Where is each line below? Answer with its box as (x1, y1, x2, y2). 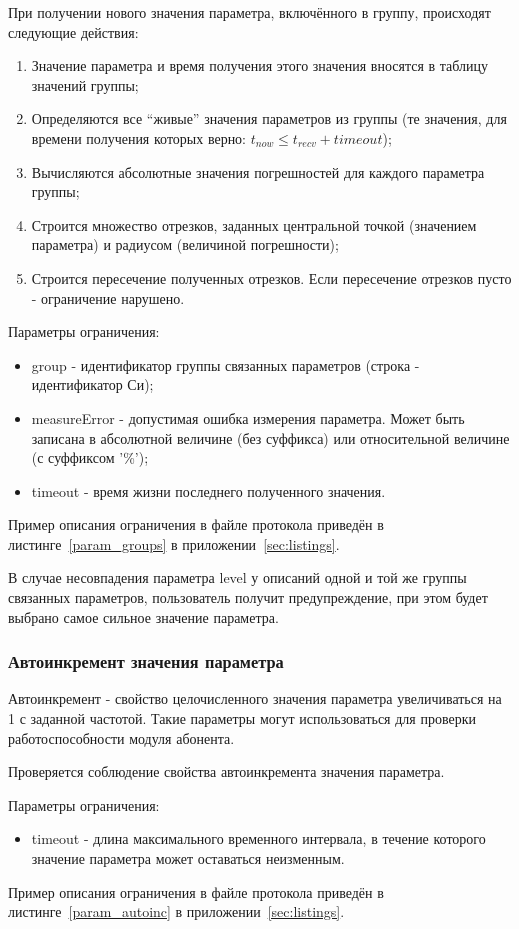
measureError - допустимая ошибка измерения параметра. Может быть (31, 407, 465, 428)
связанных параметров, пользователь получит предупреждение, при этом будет (8, 587, 488, 608)
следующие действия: (8, 21, 139, 42)
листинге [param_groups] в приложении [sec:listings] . (8, 533, 340, 554)
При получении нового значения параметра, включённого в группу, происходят (8, 2, 491, 22)
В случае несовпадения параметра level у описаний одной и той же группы (8, 567, 467, 588)
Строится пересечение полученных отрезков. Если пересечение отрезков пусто (31, 267, 512, 288)
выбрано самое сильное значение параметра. (8, 606, 279, 627)
